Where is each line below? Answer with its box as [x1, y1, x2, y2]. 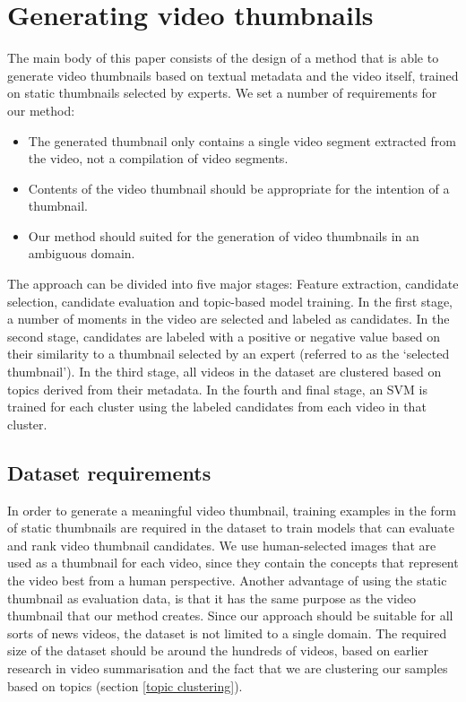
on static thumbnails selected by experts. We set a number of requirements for [7, 83, 437, 102]
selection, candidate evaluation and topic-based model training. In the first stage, [7, 291, 453, 310]
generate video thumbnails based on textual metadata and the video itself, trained [7, 65, 459, 84]
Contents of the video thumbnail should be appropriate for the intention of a [28, 178, 450, 197]
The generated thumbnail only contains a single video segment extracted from [28, 131, 456, 150]
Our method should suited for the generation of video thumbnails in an [28, 226, 419, 245]
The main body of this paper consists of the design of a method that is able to [7, 48, 439, 67]
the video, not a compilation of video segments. [28, 149, 289, 168]
